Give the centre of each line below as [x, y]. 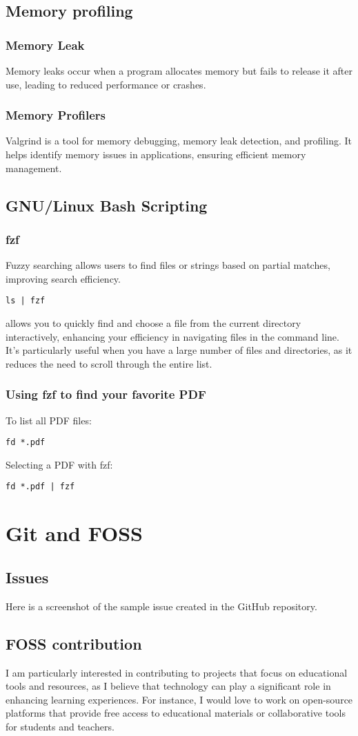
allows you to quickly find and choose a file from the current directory [153, 323]
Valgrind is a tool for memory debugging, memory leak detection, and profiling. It [179, 141]
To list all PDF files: [49, 420]
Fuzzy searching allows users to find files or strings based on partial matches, [168, 265]
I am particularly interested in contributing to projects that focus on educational [177, 672]
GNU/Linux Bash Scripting [107, 205]
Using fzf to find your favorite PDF [106, 394]
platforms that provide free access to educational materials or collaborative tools [176, 713]
